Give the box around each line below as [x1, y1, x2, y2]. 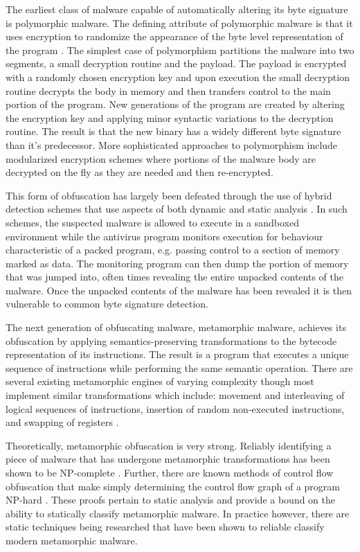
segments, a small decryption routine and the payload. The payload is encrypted [6, 56, 347, 71]
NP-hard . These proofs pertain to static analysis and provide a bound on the [6, 492, 336, 507]
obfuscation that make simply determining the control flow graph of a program [6, 479, 340, 493]
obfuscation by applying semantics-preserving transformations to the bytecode [6, 333, 337, 348]
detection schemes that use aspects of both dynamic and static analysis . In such [6, 202, 348, 216]
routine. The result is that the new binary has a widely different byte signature [6, 124, 341, 139]
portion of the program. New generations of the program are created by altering [6, 97, 345, 112]
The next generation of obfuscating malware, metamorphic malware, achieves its [6, 320, 346, 335]
